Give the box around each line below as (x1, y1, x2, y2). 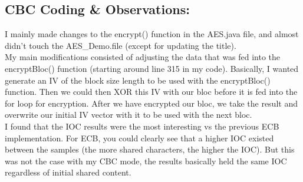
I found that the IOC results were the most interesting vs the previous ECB (5, 120, 279, 132)
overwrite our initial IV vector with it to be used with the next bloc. (5, 108, 252, 121)
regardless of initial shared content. (5, 166, 131, 178)
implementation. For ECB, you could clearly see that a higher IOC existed (5, 131, 274, 144)
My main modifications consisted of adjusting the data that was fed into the (5, 51, 281, 63)
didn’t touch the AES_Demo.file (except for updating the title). (5, 39, 236, 51)
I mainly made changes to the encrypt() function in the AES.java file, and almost (5, 28, 299, 40)
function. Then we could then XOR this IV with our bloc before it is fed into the (5, 85, 298, 98)
